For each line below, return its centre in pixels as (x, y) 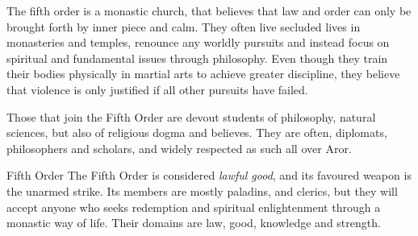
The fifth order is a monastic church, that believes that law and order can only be (209, 10)
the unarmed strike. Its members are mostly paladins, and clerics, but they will (202, 190)
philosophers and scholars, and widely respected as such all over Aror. (179, 148)
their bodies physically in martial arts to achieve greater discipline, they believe (203, 74)
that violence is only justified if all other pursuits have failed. (157, 89)
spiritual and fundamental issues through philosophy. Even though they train (197, 58)
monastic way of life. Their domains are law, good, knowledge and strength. (194, 223)
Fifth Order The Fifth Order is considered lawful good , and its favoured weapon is (209, 175)
